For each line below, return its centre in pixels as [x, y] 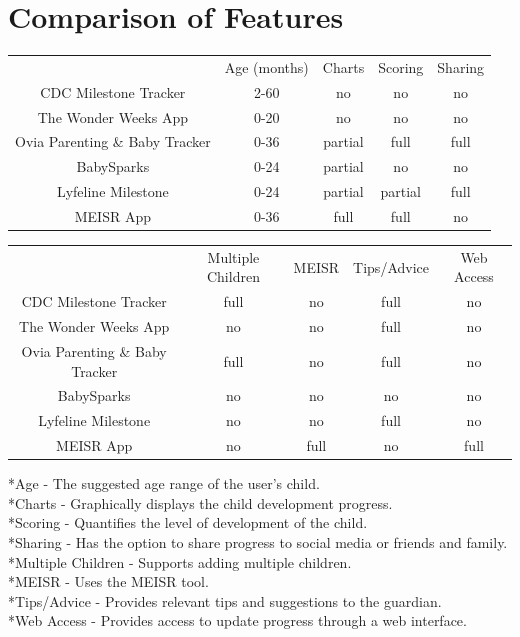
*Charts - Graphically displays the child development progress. [200, 502]
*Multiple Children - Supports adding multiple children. [180, 561]
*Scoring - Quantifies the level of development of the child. [188, 522]
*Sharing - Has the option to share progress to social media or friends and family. [258, 541]
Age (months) [266, 66]
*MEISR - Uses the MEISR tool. [108, 581]
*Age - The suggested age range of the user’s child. [164, 483]
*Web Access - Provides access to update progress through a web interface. [237, 620]
